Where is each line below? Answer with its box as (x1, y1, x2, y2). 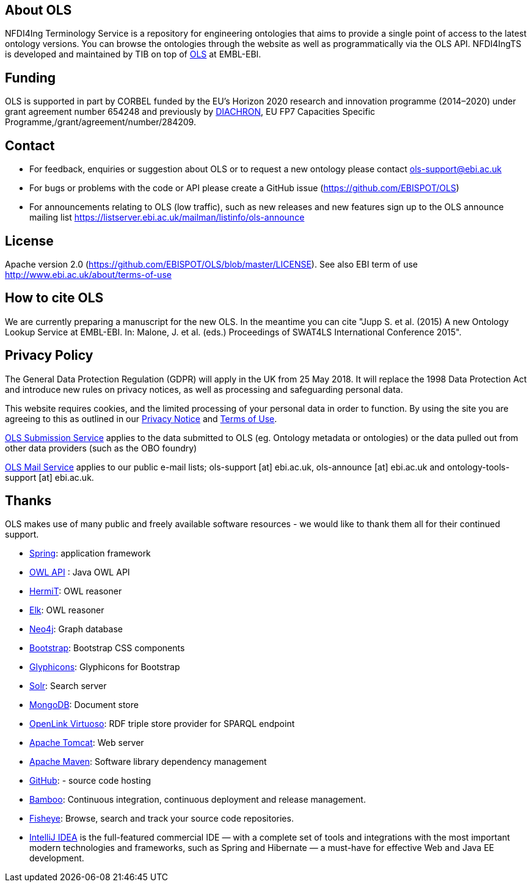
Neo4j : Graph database (29, 624, 123, 635)
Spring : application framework (29, 548, 151, 559)
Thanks (5, 493, 52, 509)
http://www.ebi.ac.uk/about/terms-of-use (5, 269, 172, 280)
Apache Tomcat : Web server (29, 737, 144, 748)
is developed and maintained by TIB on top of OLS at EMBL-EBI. (5, 49, 261, 60)
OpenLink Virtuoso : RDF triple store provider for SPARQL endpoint (29, 718, 295, 729)
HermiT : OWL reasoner (29, 586, 122, 597)
